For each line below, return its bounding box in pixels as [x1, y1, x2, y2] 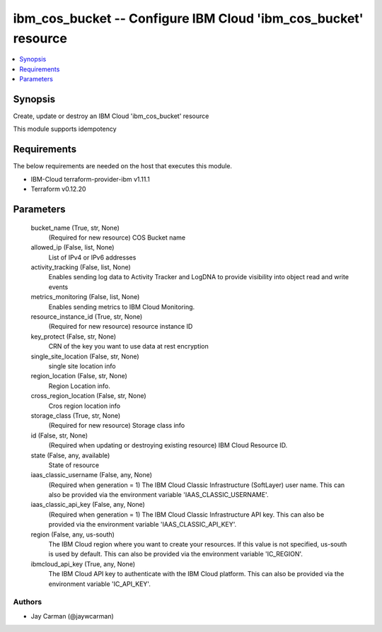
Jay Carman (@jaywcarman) [30, 611, 115, 620]
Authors [13, 597, 42, 607]
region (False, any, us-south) [30, 530, 115, 539]
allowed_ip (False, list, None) [30, 243, 115, 252]
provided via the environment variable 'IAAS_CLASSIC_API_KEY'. [48, 520, 237, 529]
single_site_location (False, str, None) [30, 352, 139, 361]
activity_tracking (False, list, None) [30, 263, 131, 271]
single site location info [48, 361, 116, 370]
